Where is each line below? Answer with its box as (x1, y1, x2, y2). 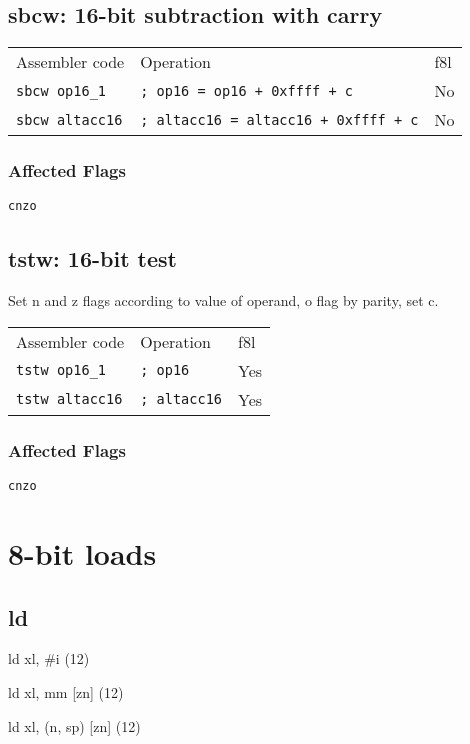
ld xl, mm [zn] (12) (8, 681, 124, 702)
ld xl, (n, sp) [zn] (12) (8, 715, 141, 736)
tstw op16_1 (16, 362, 107, 379)
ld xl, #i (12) (8, 648, 90, 669)
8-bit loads (8, 532, 157, 573)
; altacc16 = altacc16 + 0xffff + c (140, 111, 419, 128)
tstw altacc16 (16, 391, 123, 408)
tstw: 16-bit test (8, 243, 177, 274)
